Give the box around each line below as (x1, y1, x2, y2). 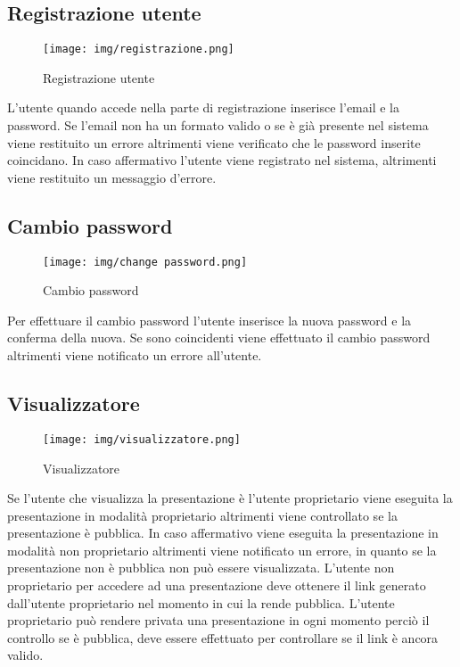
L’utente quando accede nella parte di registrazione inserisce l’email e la (7, 98, 399, 117)
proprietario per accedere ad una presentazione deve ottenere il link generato (7, 576, 426, 595)
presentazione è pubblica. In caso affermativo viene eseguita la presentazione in (7, 523, 439, 542)
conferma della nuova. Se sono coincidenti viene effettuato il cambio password (7, 328, 431, 347)
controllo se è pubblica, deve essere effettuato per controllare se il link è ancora (7, 628, 439, 646)
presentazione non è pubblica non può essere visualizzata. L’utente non (7, 558, 395, 577)
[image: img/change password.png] (43, 255, 248, 268)
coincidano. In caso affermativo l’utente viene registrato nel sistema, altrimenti (7, 151, 437, 169)
